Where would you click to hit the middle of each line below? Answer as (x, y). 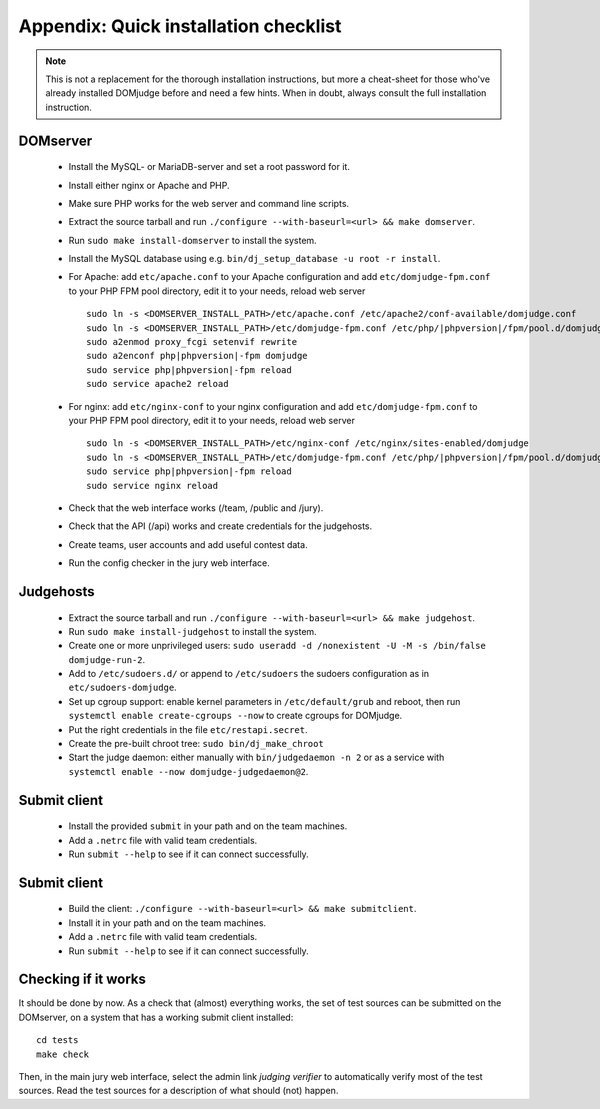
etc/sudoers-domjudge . (122, 687)
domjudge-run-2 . (107, 659)
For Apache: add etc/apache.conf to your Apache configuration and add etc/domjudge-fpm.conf (279, 277)
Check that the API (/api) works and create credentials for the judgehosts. (220, 526)
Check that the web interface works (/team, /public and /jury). (196, 507)
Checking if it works (82, 979)
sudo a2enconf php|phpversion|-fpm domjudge (197, 356)
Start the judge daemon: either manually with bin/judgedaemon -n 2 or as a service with (256, 757)
